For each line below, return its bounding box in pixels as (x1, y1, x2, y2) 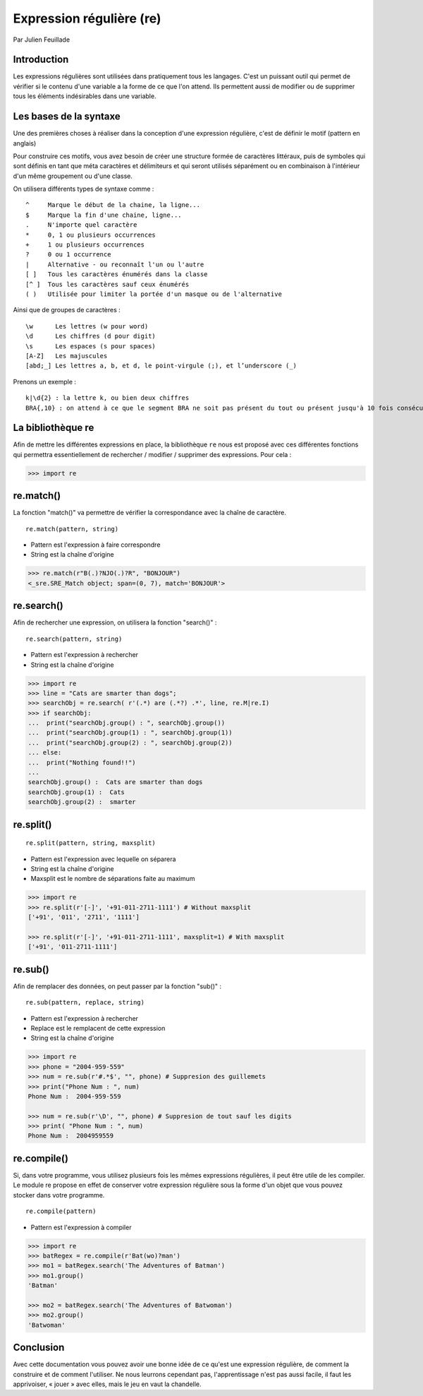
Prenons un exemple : (13, 377, 77, 386)
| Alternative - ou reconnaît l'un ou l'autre (25, 260, 204, 268)
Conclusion (13, 1342, 65, 1354)
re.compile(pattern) (25, 1207, 97, 1215)
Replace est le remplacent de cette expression (30, 1024, 166, 1032)
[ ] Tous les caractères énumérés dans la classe (25, 271, 208, 278)
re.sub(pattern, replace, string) (25, 998, 145, 1007)
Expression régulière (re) (13, 11, 161, 26)
